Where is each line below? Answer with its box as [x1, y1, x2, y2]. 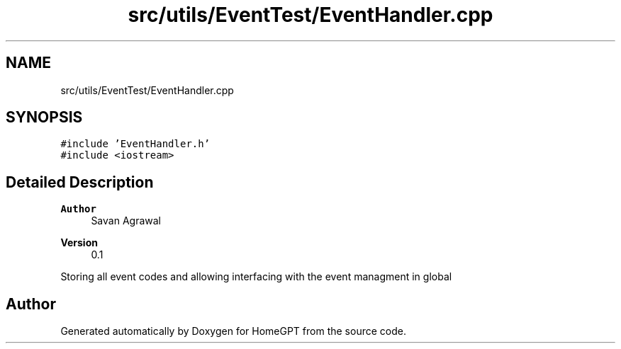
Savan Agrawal [91, 214, 161, 227]
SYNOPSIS [6, 108, 83, 127]
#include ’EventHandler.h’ [60, 138, 211, 150]
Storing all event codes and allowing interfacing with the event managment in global [60, 270, 452, 283]
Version [60, 236, 98, 249]
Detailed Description [6, 173, 154, 191]
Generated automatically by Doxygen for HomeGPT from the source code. [60, 325, 406, 338]
